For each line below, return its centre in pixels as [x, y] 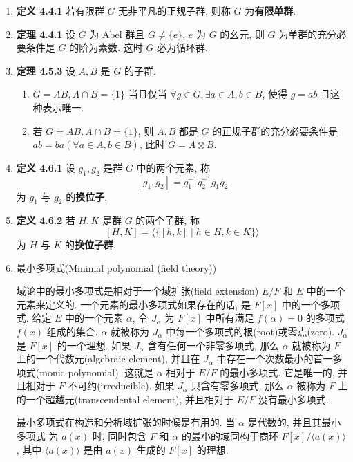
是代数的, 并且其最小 [294, 422]
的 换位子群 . [90, 244]
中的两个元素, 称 [173, 167]
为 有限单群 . [270, 10]
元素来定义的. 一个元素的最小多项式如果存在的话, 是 [133, 304]
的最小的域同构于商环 [230, 436]
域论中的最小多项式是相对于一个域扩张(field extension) [137, 291]
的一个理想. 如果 [94, 345]
